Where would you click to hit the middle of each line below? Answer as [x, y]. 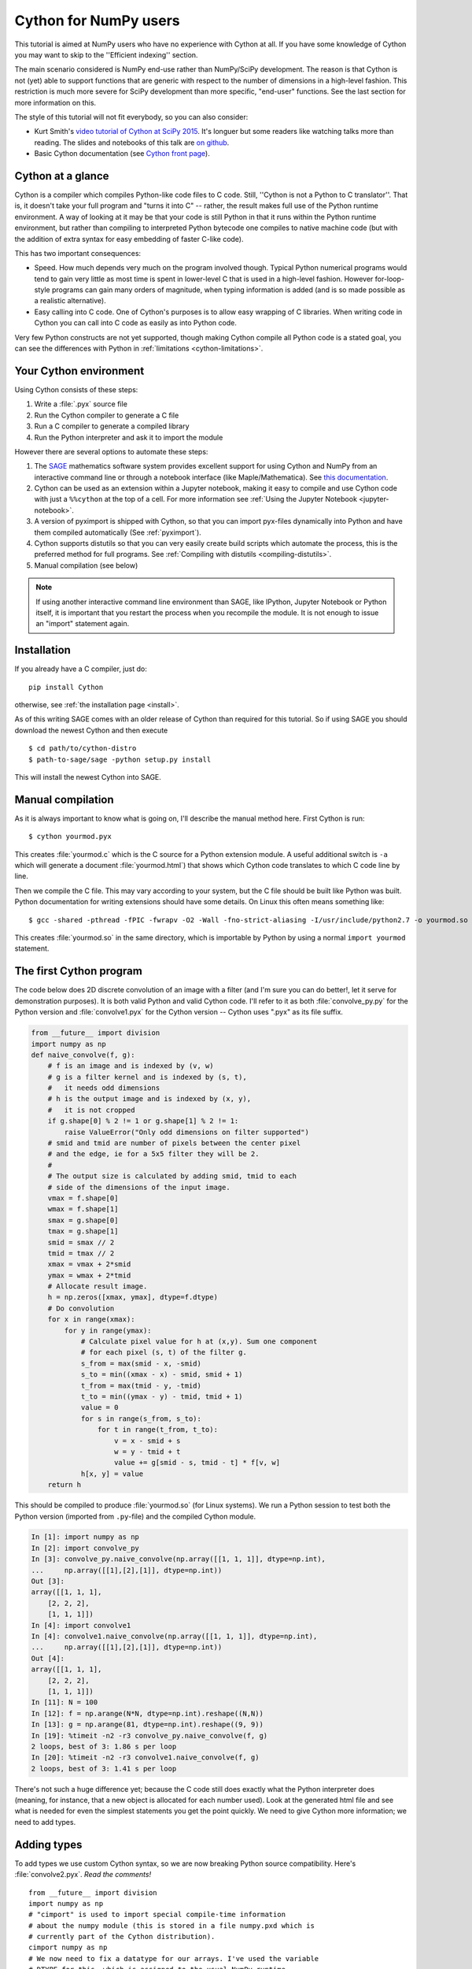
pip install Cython [66, 687]
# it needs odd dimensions [104, 1088]
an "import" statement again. [83, 624]
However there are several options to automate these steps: [111, 451]
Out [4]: [48, 1658]
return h [65, 1485]
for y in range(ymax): [108, 1330]
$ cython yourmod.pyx [70, 836]
